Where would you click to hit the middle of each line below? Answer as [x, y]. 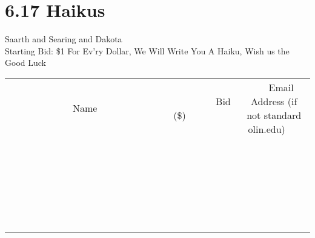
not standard [274, 115]
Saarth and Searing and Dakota [64, 39]
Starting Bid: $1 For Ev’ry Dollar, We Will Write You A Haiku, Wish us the [147, 50]
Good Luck [25, 63]
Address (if [274, 101]
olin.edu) [267, 129]
